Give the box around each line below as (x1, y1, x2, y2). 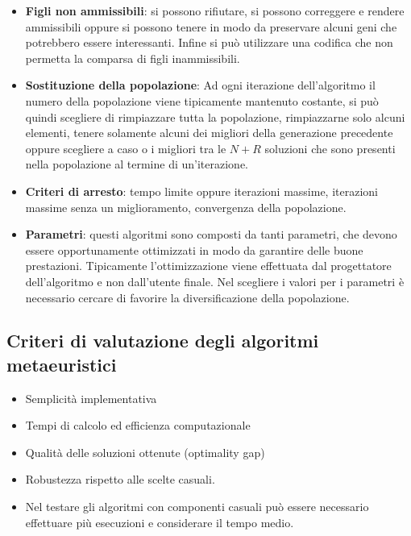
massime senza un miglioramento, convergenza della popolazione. (25, 198, 347, 215)
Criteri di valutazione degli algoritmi (6, 328, 319, 353)
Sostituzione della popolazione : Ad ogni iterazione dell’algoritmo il (25, 77, 376, 93)
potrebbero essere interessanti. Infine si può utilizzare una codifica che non (25, 34, 393, 51)
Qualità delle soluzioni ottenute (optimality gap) (25, 443, 265, 460)
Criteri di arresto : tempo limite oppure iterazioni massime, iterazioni (25, 182, 378, 199)
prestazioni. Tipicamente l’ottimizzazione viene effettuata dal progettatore (25, 257, 392, 274)
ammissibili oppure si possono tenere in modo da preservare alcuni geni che (25, 18, 397, 35)
